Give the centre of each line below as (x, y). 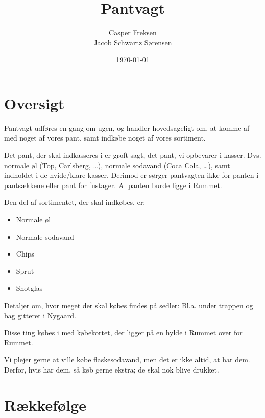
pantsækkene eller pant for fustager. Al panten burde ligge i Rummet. (113, 185)
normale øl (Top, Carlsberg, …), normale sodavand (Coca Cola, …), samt (117, 165)
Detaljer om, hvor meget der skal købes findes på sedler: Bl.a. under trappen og (129, 305)
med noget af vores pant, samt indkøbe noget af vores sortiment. (105, 138)
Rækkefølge (45, 404)
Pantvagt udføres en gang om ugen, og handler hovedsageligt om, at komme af (127, 127)
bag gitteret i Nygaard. (40, 315)
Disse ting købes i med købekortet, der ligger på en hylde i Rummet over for (123, 332)
